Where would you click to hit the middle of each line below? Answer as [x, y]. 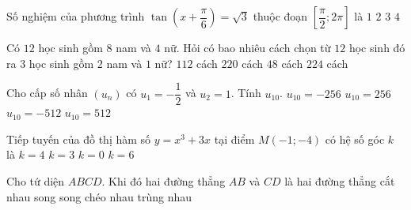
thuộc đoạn [280, 16]
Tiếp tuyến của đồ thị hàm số [79, 139]
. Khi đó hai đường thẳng [164, 181]
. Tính [246, 93]
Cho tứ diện [36, 181]
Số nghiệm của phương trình [76, 16]
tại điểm [234, 139]
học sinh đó [377, 47]
